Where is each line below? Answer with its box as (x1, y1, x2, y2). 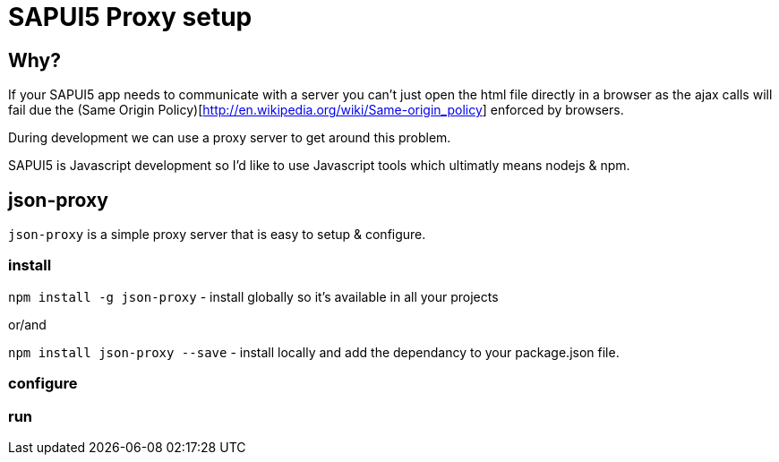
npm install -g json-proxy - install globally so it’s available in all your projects (8, 288, 499, 304)
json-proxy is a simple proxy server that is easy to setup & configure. (8, 227, 426, 243)
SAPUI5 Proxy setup (8, 2, 253, 32)
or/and (8, 316, 47, 332)
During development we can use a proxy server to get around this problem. (8, 130, 451, 146)
